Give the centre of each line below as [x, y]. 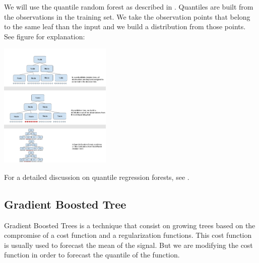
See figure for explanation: [45, 36]
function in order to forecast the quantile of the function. [92, 255]
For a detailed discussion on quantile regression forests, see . [97, 177]
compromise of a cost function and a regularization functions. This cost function [128, 235]
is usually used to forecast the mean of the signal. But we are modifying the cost [128, 245]
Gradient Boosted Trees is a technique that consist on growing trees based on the [130, 225]
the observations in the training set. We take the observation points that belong [127, 16]
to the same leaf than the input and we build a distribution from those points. [125, 26]
